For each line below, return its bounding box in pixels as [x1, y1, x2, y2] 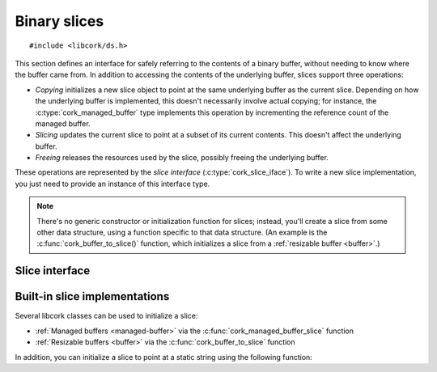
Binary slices [15, 12, 104, 30]
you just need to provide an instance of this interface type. [15, 179, 210, 188]
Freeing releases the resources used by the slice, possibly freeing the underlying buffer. [35, 153, 329, 163]
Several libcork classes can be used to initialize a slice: [15, 311, 198, 321]
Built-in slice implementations [15, 290, 170, 303]
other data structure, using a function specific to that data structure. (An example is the [36, 227, 328, 238]
